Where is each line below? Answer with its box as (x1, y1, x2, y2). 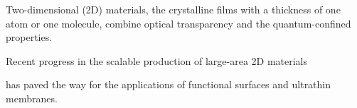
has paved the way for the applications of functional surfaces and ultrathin (6, 77, 331, 92)
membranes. (6, 90, 58, 105)
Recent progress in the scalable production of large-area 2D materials (6, 53, 308, 68)
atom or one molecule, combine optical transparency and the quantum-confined (6, 16, 351, 30)
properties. (6, 30, 53, 44)
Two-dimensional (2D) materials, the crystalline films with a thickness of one (6, 2, 341, 16)
